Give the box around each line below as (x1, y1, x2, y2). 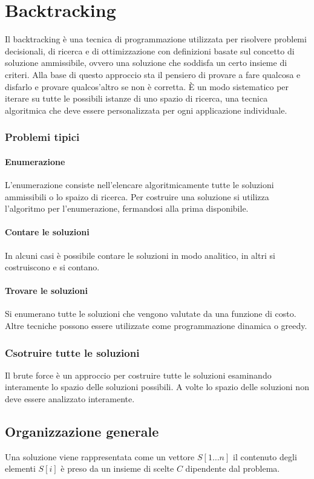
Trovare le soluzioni (5, 284, 88, 297)
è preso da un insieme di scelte (61, 462, 174, 475)
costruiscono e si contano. (5, 261, 100, 273)
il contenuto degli (233, 450, 297, 463)
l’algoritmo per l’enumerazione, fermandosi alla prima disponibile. (5, 202, 249, 215)
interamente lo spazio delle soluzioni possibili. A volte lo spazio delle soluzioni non (5, 380, 309, 393)
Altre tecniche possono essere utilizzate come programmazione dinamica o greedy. (5, 319, 307, 332)
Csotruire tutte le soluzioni (5, 345, 140, 360)
